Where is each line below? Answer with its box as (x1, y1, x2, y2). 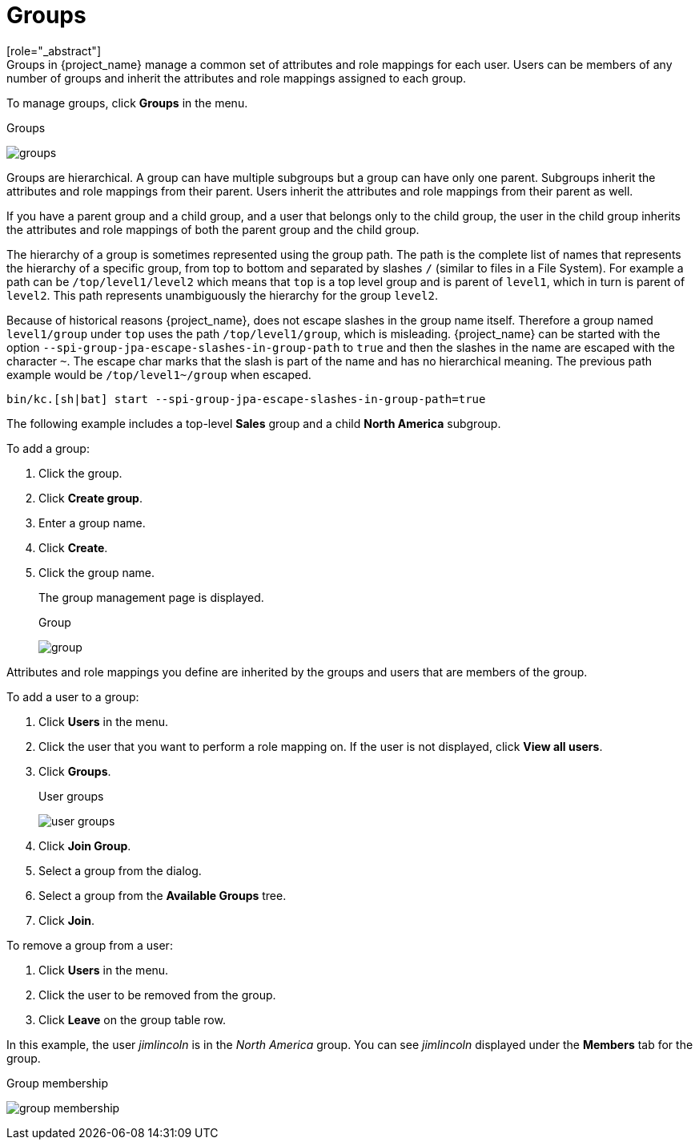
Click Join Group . (38, 838, 131, 853)
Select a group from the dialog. (38, 863, 202, 878)
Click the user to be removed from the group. (38, 987, 276, 1002)
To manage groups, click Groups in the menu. (6, 95, 248, 110)
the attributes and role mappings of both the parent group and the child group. (6, 222, 420, 236)
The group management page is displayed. (38, 590, 264, 604)
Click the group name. (38, 565, 155, 579)
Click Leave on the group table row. (38, 1012, 226, 1027)
